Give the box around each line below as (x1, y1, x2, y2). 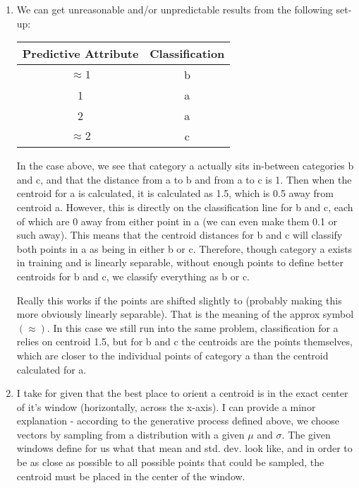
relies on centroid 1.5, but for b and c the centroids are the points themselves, (16, 334, 353, 349)
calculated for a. (16, 362, 87, 376)
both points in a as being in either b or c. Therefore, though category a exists (16, 241, 353, 256)
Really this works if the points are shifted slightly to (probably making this (16, 292, 342, 307)
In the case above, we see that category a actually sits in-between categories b (16, 158, 354, 173)
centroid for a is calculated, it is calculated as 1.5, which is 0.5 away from (16, 186, 334, 201)
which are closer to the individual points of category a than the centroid (16, 347, 329, 362)
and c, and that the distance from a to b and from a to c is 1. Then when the (16, 172, 352, 186)
